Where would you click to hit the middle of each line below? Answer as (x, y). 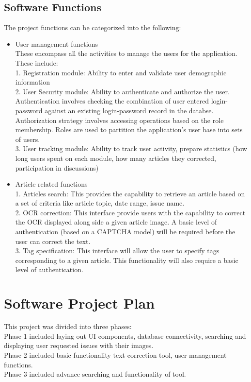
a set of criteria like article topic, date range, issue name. (100, 203)
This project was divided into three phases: (68, 326)
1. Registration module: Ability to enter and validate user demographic (121, 72)
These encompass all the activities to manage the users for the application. (126, 53)
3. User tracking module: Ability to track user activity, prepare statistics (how (131, 148)
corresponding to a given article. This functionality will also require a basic (127, 260)
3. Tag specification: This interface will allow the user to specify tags (117, 251)
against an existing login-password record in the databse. (129, 110)
